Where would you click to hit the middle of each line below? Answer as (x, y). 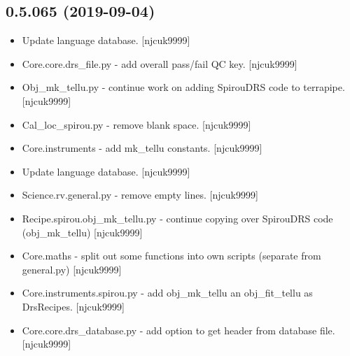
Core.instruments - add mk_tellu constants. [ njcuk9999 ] (142, 148)
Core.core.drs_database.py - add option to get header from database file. (178, 330)
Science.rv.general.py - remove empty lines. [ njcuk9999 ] (140, 195)
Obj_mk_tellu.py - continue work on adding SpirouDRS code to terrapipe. (183, 87)
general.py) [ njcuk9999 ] (72, 269)
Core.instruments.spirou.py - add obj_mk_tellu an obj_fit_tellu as (167, 293)
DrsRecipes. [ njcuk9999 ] (73, 306)
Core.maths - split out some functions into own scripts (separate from (171, 256)
